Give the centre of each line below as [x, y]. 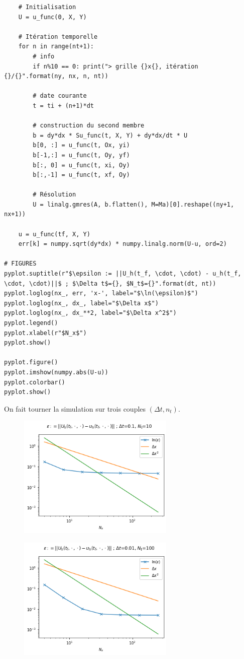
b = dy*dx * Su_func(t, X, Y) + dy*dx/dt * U [110, 135]
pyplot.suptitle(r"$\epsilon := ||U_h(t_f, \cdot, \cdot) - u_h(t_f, [123, 274]
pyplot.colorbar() [35, 382]
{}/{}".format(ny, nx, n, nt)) [56, 76]
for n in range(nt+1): [56, 47]
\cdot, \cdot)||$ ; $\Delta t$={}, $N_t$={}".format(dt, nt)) [110, 283]
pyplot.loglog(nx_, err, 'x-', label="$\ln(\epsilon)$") [101, 293]
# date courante [60, 96]
